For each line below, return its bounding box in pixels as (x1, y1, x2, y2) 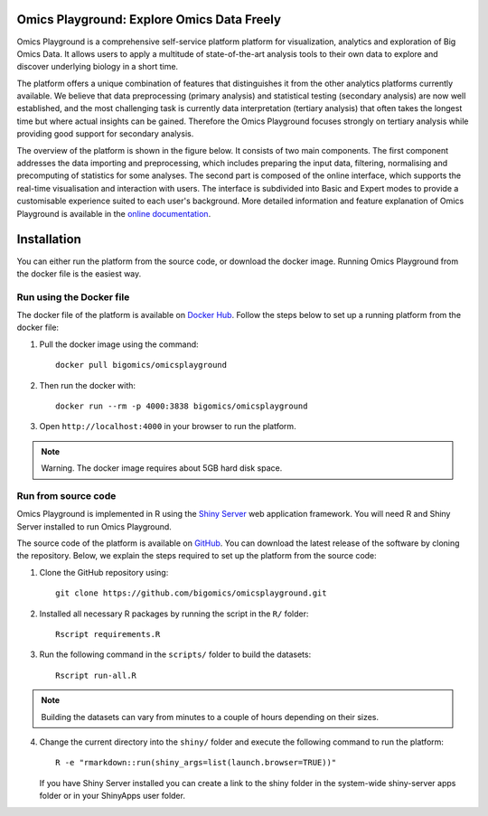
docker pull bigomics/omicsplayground (55, 360, 228, 370)
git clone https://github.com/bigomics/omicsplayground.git (55, 588, 327, 598)
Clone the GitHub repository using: (39, 567, 169, 577)
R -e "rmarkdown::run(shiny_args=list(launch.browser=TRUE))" (55, 757, 337, 768)
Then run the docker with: (39, 380, 136, 390)
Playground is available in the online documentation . (16, 208, 211, 219)
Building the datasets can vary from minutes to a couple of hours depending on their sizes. (41, 711, 380, 722)
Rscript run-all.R (55, 670, 137, 680)
